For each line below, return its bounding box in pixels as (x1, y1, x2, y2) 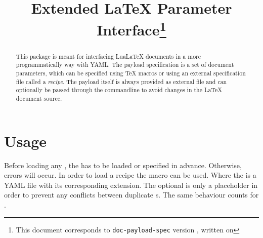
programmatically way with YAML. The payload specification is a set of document (16, 60, 234, 69)
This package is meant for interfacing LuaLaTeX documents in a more (16, 52, 201, 60)
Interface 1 (97, 17, 166, 40)
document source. (16, 94, 62, 102)
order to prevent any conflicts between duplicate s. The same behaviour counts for (4, 189, 259, 200)
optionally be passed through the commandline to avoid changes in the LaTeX (16, 86, 223, 94)
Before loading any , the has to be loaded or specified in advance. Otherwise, (4, 160, 242, 170)
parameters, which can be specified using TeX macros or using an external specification (16, 69, 246, 77)
